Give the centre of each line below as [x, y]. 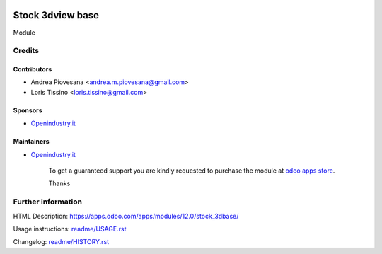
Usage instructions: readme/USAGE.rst [70, 229]
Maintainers [31, 142]
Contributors [33, 69]
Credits [26, 51]
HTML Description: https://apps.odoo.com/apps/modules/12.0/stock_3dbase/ [126, 216]
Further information [48, 202]
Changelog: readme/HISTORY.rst [61, 242]
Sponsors [28, 110]
